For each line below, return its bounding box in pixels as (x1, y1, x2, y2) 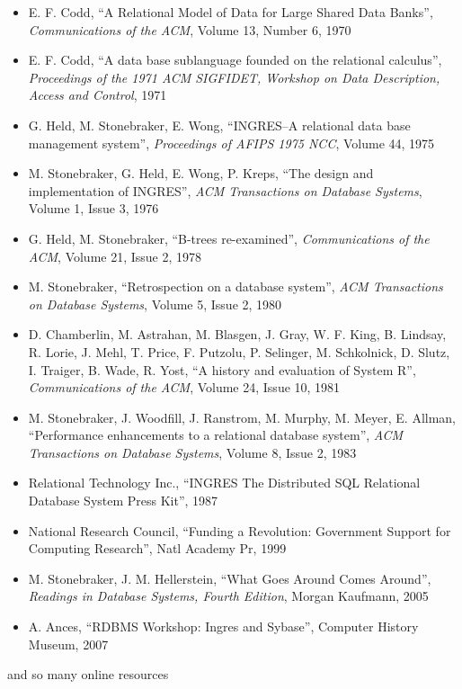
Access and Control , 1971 (28, 85, 167, 104)
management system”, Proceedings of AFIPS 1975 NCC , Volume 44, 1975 (28, 133, 435, 152)
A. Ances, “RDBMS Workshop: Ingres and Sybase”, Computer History (28, 617, 419, 636)
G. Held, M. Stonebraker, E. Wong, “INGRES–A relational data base (28, 115, 411, 134)
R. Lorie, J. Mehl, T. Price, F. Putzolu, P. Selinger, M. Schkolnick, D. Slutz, (28, 342, 450, 361)
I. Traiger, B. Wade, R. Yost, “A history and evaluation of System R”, (28, 360, 416, 379)
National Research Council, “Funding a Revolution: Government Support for (28, 521, 451, 540)
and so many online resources (7, 665, 169, 684)
